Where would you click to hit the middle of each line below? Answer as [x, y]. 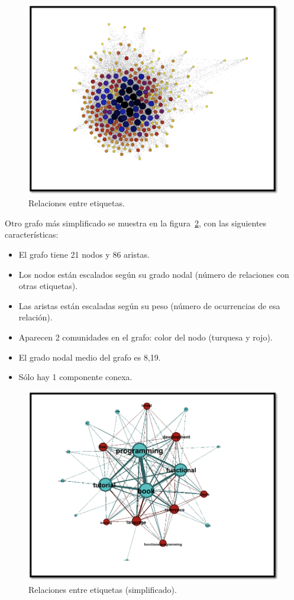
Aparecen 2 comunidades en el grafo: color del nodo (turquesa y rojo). [146, 337]
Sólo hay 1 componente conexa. [75, 377]
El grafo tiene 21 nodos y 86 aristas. [84, 254]
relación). [35, 317]
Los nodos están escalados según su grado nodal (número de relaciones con [154, 274]
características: [32, 234]
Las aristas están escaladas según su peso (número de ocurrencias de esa [149, 305]
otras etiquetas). [48, 286]
